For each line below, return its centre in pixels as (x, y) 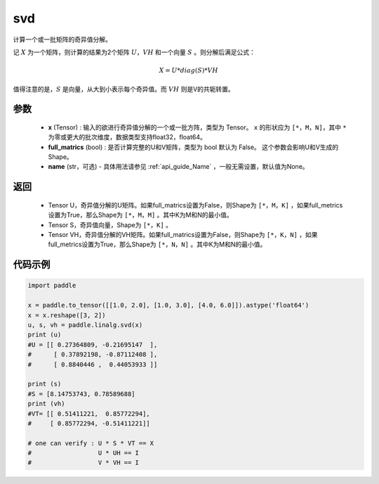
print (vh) (46, 404)
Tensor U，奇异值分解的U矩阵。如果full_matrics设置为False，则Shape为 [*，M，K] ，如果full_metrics (195, 205)
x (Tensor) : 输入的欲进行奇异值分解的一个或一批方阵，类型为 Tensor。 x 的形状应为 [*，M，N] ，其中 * (197, 127)
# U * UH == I (84, 453)
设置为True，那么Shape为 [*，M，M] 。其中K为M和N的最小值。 (140, 215)
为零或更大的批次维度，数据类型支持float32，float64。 (127, 137)
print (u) (45, 335)
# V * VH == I (84, 463)
